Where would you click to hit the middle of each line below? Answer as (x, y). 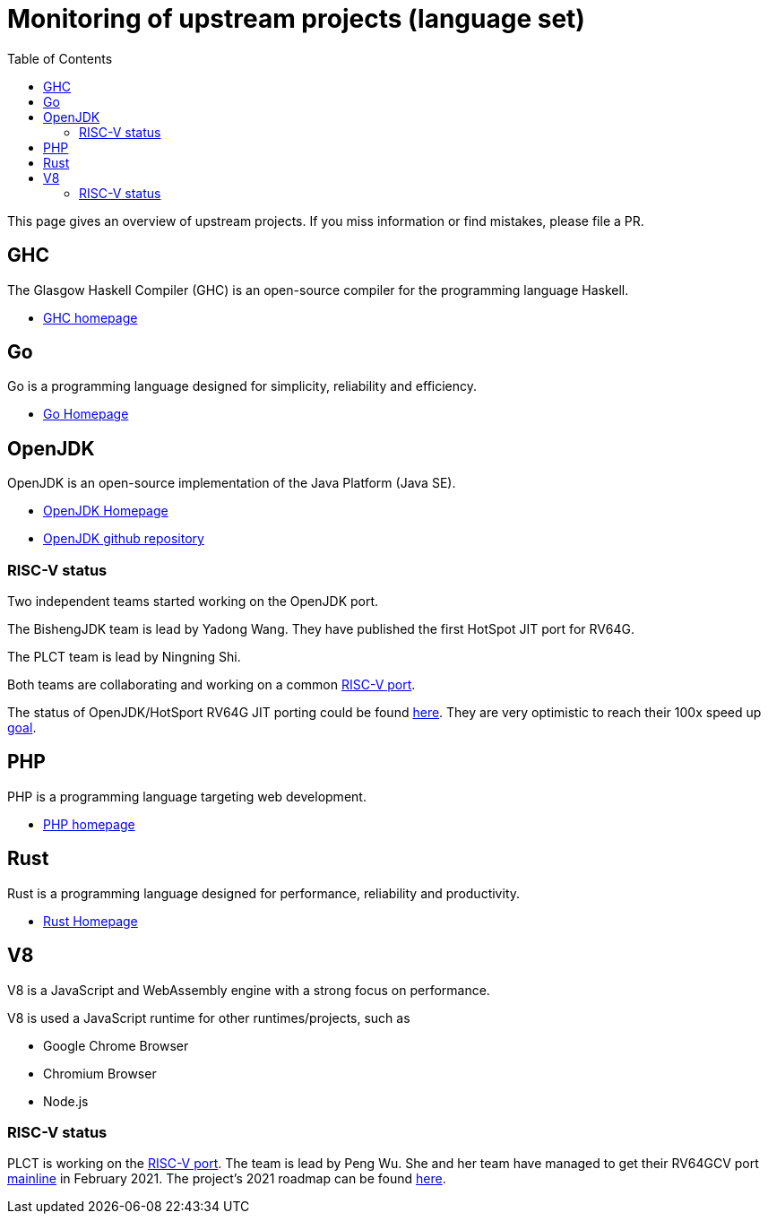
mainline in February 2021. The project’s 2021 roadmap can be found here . (227, 1179)
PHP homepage (89, 824)
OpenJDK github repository (124, 539)
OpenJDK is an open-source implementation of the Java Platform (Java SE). (232, 483)
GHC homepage (91, 317)
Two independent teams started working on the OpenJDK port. (193, 602)
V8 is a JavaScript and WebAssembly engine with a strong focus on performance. (249, 990)
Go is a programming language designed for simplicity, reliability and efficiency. (242, 386)
